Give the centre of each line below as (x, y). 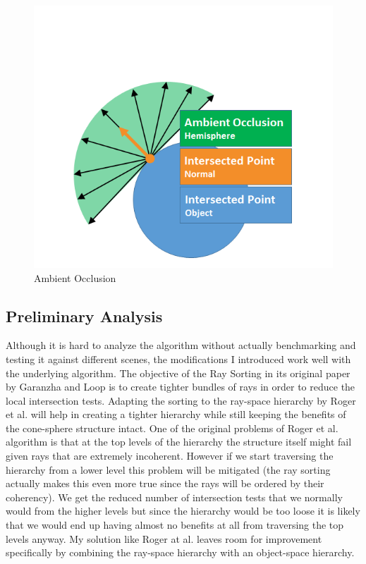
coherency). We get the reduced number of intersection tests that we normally (174, 497)
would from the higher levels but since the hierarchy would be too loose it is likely (183, 511)
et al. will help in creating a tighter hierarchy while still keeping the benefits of (176, 414)
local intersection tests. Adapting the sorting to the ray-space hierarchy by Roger (181, 400)
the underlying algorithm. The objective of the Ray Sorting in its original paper (178, 373)
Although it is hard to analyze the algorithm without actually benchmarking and (181, 345)
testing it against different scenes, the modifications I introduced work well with (178, 358)
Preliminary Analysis (84, 315)
